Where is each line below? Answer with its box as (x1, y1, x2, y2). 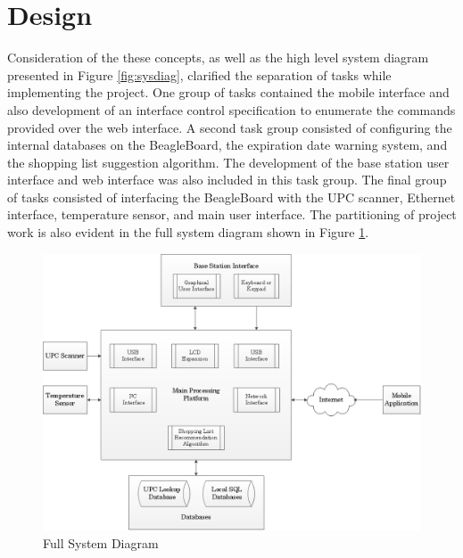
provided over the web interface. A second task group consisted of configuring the (7, 118, 452, 136)
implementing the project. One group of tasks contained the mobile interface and (7, 83, 450, 102)
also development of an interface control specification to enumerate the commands (7, 100, 456, 119)
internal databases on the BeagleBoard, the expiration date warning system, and (7, 135, 448, 154)
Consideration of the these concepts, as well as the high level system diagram (7, 48, 429, 67)
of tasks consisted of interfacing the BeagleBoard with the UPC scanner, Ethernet (7, 187, 456, 206)
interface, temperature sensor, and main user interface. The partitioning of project (7, 205, 457, 224)
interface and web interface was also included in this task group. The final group (7, 170, 447, 189)
